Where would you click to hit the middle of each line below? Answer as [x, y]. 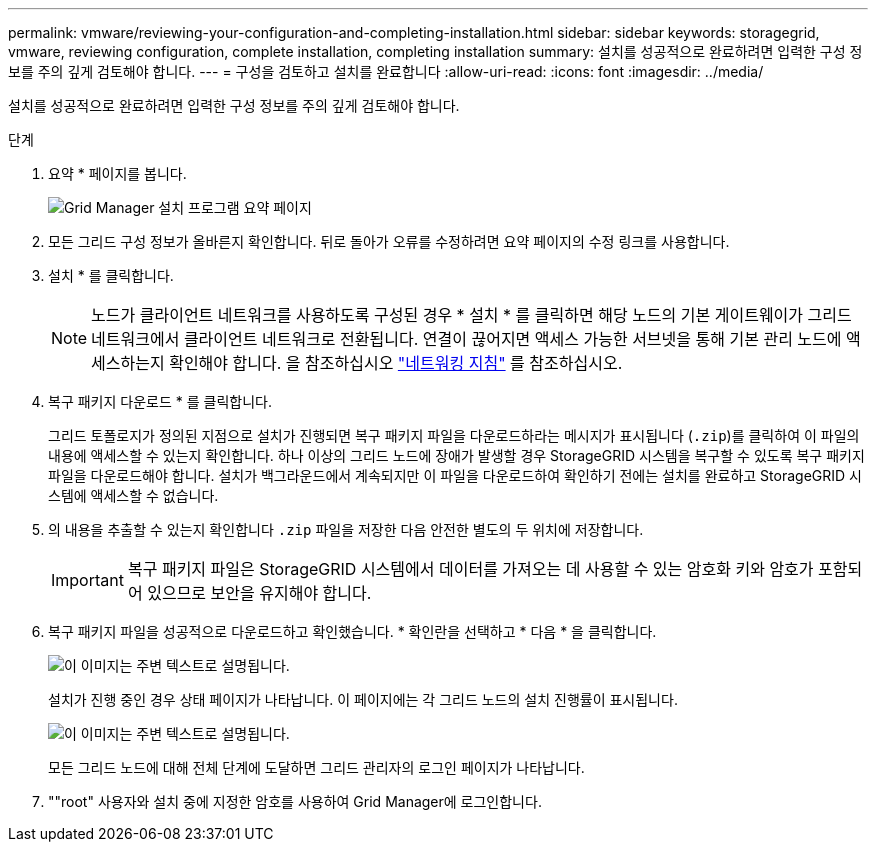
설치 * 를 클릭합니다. [111, 275]
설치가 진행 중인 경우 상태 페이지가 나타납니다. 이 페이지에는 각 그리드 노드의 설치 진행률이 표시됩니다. [363, 699]
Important [87, 580]
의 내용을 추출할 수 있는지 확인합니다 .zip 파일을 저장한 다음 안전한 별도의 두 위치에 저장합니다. [346, 529]
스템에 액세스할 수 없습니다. [133, 495]
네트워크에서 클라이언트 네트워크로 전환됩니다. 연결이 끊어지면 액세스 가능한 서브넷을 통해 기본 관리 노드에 [466, 339]
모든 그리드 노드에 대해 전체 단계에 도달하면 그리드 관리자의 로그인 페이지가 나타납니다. [316, 767]
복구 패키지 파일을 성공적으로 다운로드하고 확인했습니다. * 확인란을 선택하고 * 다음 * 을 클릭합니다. [352, 631]
